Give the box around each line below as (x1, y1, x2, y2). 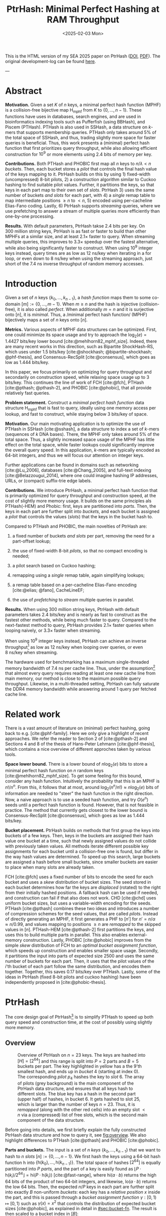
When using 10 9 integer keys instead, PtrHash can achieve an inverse (5, 637, 147, 644)
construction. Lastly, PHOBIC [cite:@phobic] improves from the (23, 937, 152, 943)
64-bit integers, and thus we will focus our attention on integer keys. (5, 452, 145, 458)
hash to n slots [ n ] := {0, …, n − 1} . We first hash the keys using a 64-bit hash (5, 1153, 161, 1159)
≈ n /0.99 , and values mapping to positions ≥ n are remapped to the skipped (5, 921, 161, 927)
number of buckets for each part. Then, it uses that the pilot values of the (5, 958, 155, 964)
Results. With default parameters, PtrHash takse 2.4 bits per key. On (5, 223, 145, 229)
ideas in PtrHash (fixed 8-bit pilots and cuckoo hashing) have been (5, 974, 141, 980)
